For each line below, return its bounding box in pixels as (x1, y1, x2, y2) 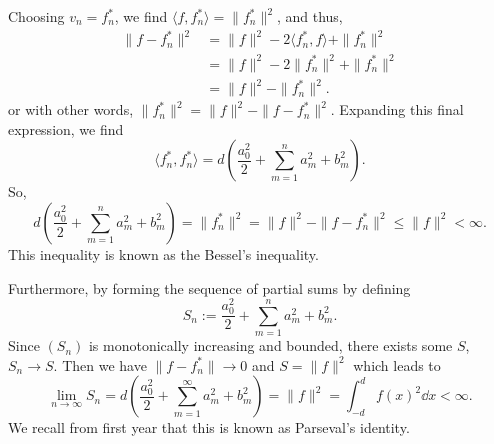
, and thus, (276, 6, 343, 26)
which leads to (353, 354, 441, 375)
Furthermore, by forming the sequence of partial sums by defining (8, 277, 411, 298)
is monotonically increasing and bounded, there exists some (88, 335, 453, 356)
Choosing (8, 6, 65, 26)
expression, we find (8, 118, 124, 139)
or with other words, (8, 99, 134, 120)
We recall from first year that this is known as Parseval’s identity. (8, 417, 410, 438)
